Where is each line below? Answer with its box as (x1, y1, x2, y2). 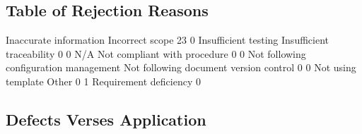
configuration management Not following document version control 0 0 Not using (6, 60, 356, 75)
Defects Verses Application (6, 108, 206, 130)
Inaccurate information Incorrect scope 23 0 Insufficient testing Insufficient (6, 32, 329, 47)
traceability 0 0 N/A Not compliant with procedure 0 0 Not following (6, 46, 306, 61)
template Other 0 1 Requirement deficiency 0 (6, 73, 201, 88)
